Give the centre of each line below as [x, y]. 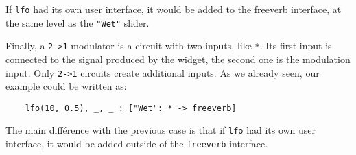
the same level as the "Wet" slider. [78, 22]
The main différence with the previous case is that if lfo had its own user [161, 130]
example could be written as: [66, 86]
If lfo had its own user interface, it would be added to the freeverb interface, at [174, 9]
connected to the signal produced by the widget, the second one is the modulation [178, 59]
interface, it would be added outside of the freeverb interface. [137, 144]
